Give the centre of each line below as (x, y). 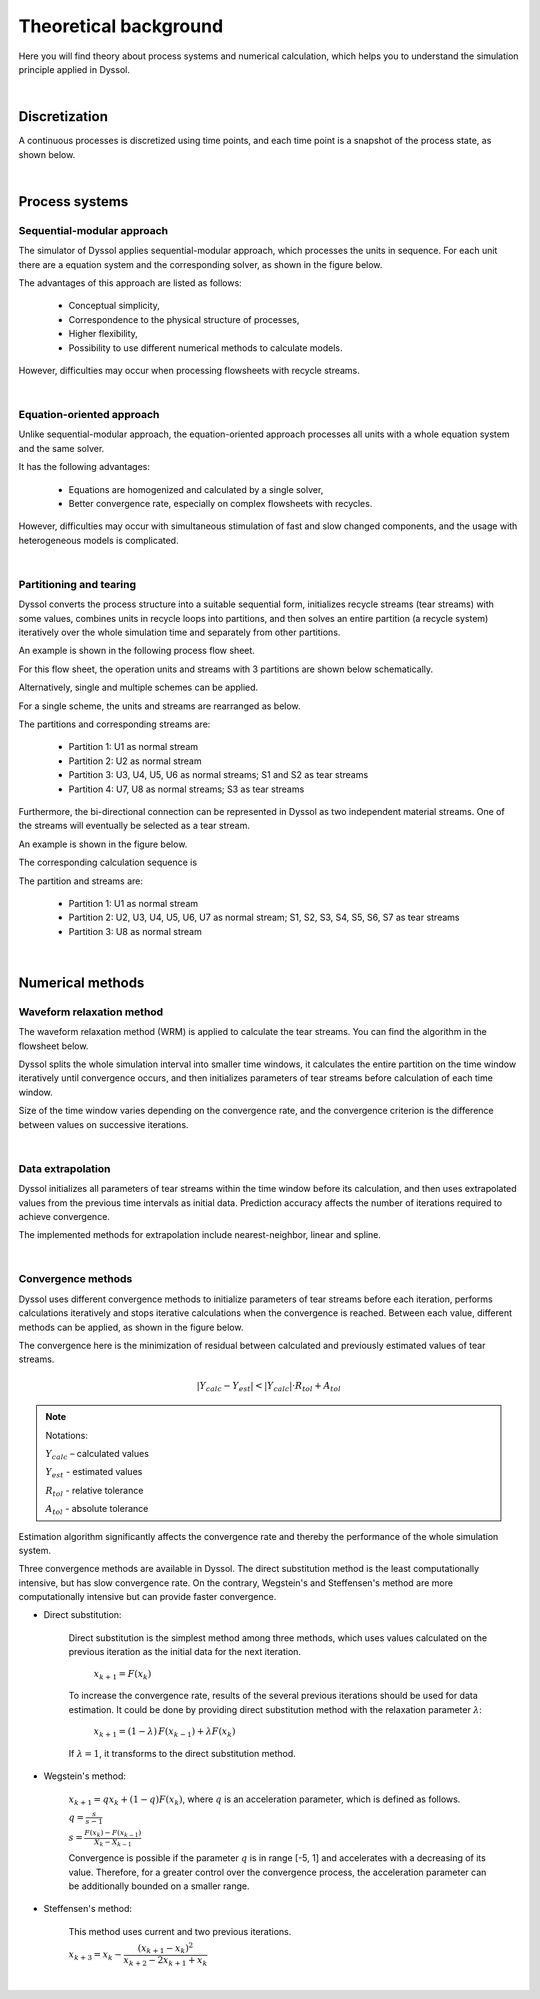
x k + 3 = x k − (95, 1955)
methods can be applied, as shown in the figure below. (131, 1327)
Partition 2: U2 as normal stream (135, 761)
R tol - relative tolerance (94, 1491)
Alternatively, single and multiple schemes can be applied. (138, 687)
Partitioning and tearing (77, 584)
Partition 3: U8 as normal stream (135, 931)
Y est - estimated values (94, 1473)
